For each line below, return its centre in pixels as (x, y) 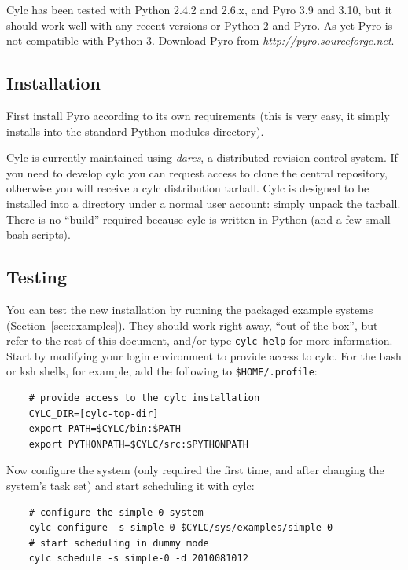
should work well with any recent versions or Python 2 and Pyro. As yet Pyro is (200, 25)
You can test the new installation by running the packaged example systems (190, 309)
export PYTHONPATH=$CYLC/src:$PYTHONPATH (138, 444)
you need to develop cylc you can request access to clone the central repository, (197, 172)
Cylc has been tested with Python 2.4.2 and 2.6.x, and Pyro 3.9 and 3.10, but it (200, 9)
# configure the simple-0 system (116, 512)
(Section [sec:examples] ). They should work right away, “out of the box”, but (192, 325)
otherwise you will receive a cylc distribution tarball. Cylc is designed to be (188, 188)
